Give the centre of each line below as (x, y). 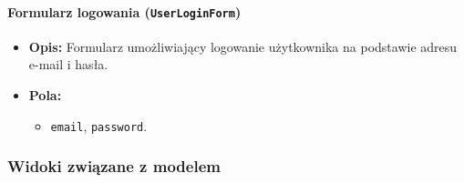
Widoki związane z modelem (114, 166)
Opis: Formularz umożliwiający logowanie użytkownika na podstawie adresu (243, 46)
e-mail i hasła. (68, 64)
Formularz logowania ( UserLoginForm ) (124, 11)
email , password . (99, 125)
